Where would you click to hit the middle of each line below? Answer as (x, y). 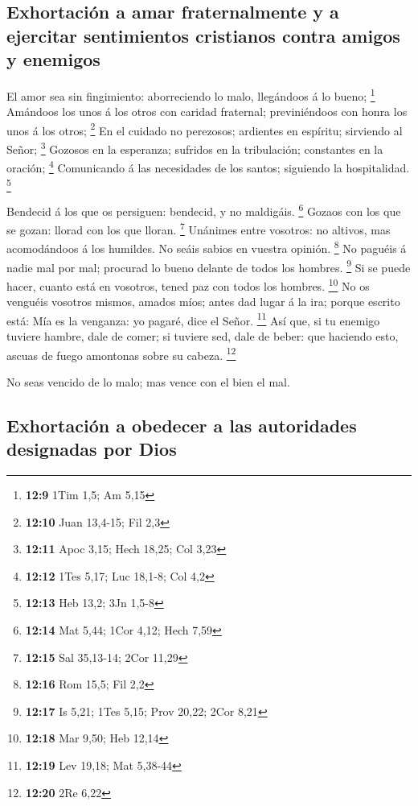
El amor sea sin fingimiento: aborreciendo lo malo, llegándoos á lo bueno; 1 (191, 94)
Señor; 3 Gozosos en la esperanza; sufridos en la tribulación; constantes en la (195, 148)
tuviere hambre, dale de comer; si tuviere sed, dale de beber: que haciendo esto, (203, 336)
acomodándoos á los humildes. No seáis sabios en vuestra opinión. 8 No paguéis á (207, 247)
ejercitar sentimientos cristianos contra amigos (203, 35)
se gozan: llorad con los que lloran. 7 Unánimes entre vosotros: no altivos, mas (199, 228)
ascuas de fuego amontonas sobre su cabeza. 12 (121, 353)
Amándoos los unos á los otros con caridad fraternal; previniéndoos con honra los (207, 112)
